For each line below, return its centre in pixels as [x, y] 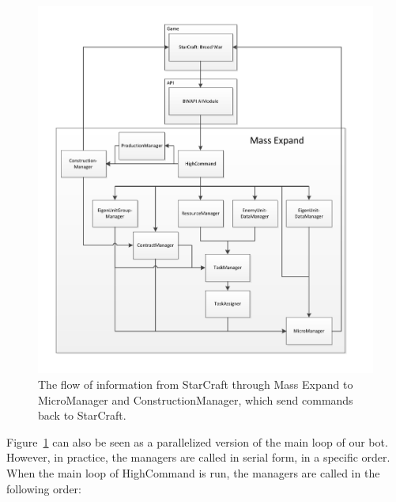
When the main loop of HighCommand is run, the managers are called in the [193, 472]
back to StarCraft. [82, 415]
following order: [44, 488]
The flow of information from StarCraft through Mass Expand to [196, 384]
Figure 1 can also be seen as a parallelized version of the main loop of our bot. [197, 441]
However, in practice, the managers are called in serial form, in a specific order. [198, 457]
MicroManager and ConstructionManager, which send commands [196, 399]
